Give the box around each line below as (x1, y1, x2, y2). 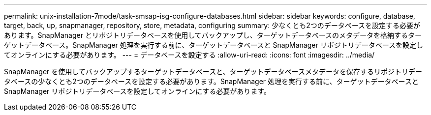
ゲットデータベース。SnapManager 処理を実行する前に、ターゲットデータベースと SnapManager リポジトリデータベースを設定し (4, 41, 423, 49)
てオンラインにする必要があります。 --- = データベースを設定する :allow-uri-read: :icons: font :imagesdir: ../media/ (4, 51, 375, 59)
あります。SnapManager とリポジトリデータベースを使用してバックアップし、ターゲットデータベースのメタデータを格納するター (4, 31, 422, 39)
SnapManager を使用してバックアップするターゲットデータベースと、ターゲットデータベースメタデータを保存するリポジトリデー (4, 67, 422, 76)
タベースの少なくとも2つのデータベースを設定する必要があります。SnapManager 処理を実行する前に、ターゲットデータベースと (4, 77, 419, 86)
